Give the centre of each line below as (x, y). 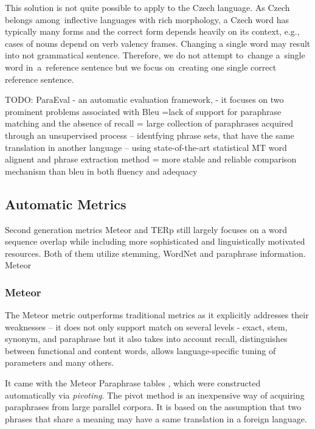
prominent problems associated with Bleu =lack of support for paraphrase (143, 111)
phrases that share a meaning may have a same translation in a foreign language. (156, 418)
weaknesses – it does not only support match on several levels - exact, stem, (146, 326)
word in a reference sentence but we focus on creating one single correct (141, 67)
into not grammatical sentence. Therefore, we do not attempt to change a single (155, 55)
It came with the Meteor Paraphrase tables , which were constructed (133, 383)
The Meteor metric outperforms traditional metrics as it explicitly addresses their (157, 315)
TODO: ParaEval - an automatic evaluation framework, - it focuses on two (144, 99)
